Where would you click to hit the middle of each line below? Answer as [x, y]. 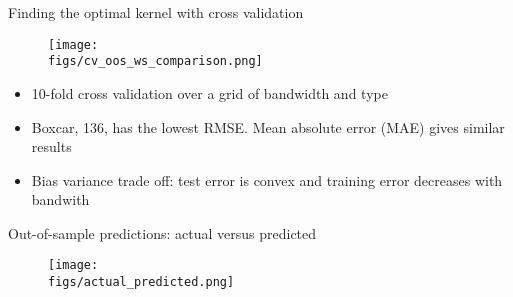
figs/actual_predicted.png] [141, 282]
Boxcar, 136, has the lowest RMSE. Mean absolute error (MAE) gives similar [268, 126]
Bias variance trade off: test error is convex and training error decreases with [267, 179]
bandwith [60, 199]
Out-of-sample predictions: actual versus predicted [162, 232]
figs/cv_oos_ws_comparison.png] [155, 61]
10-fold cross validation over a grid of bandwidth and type [209, 92]
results [51, 146]
